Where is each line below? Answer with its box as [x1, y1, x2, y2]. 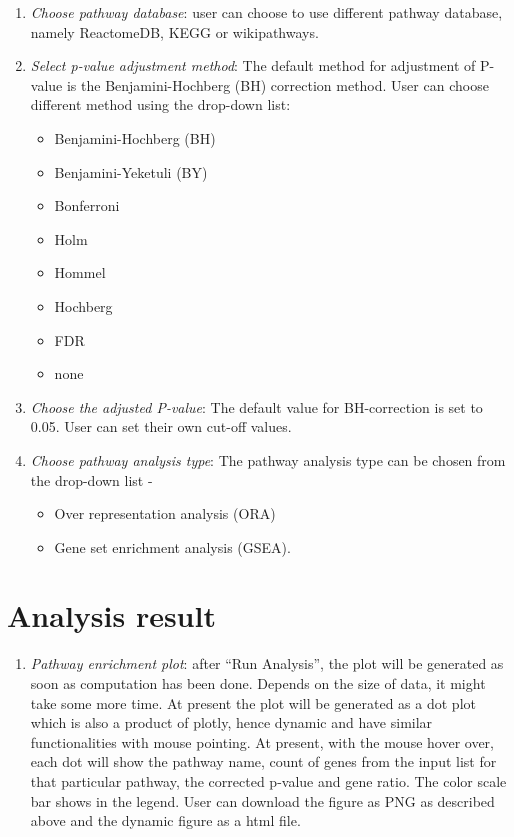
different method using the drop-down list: [30, 94, 291, 115]
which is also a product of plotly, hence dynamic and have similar [30, 712, 433, 733]
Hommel [54, 262, 106, 283]
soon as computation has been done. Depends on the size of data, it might [30, 673, 486, 693]
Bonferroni [54, 195, 120, 216]
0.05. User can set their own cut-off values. [30, 416, 292, 437]
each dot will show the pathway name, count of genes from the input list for [30, 751, 497, 772]
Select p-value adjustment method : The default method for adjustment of [30, 55, 476, 76]
